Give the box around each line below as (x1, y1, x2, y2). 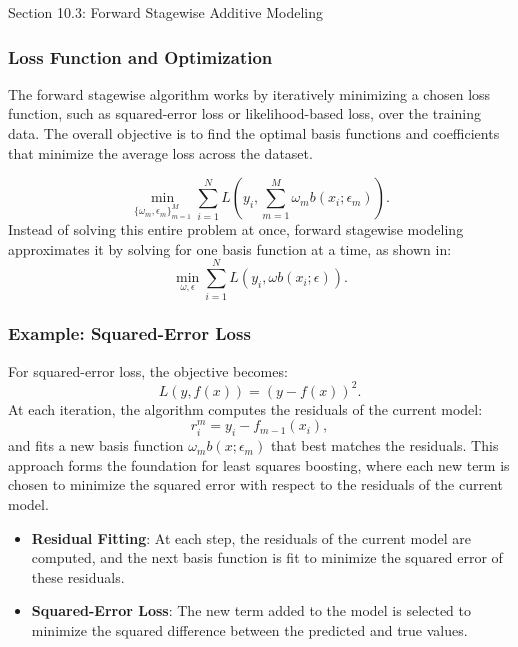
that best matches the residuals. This (270, 435, 499, 456)
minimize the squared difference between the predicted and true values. (31, 619, 468, 640)
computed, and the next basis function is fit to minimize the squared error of (31, 547, 503, 568)
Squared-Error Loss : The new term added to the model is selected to (31, 600, 472, 621)
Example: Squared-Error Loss (8, 321, 251, 346)
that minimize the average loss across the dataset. (8, 142, 313, 163)
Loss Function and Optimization (8, 44, 273, 69)
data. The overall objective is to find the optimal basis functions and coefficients (8, 123, 500, 143)
